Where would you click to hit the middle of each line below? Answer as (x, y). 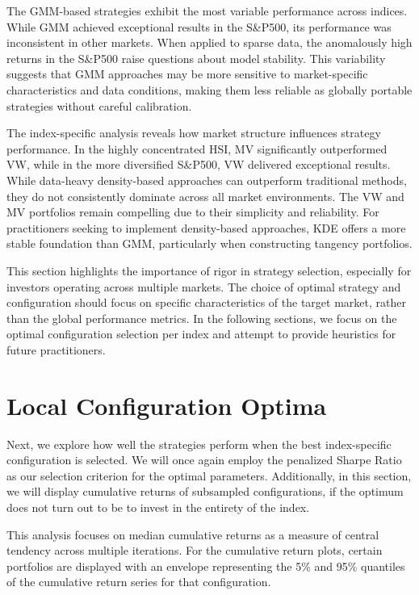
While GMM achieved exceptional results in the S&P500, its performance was (199, 26)
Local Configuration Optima (167, 405)
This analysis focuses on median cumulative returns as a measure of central (193, 534)
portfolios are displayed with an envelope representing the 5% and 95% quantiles (206, 566)
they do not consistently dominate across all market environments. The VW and (205, 196)
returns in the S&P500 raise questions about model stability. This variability (196, 58)
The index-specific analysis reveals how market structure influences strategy (194, 133)
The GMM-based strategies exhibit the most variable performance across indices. (207, 10)
